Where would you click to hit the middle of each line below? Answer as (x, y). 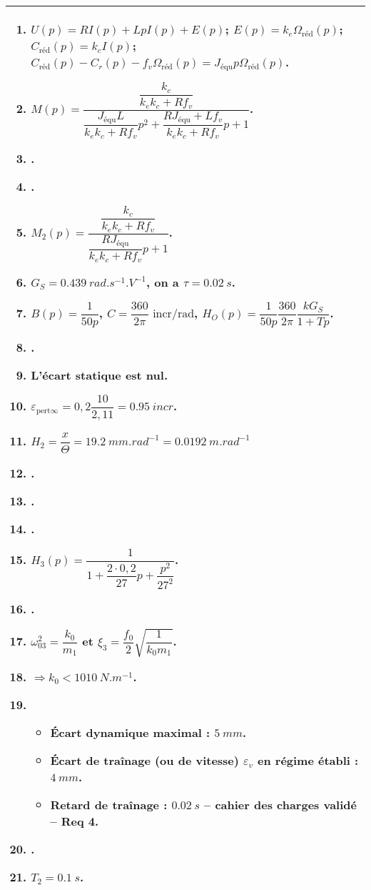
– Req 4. (75, 821)
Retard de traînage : (109, 805)
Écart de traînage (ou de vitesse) (144, 761)
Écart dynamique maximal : (130, 733)
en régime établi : (308, 761)
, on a (163, 282)
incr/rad (174, 314)
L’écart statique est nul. (100, 375)
